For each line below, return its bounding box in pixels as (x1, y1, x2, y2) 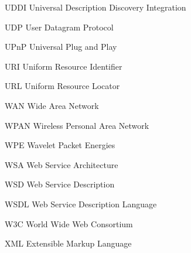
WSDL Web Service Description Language (5, 197, 157, 210)
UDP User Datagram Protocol (5, 20, 114, 33)
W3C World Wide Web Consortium (5, 217, 133, 230)
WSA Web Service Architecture (5, 158, 118, 170)
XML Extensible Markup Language (5, 237, 132, 249)
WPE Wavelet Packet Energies (5, 139, 115, 151)
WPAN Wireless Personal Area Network (5, 119, 149, 131)
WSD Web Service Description (5, 178, 115, 190)
